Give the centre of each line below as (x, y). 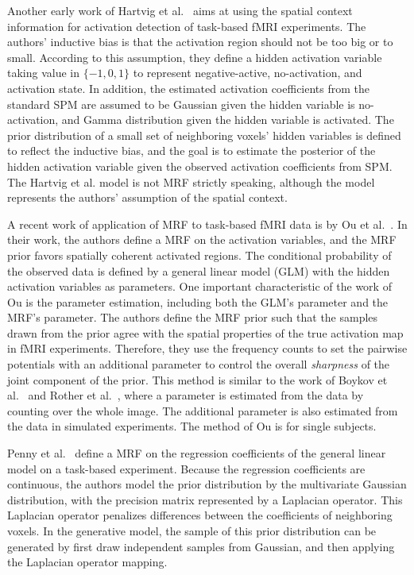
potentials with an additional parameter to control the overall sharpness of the (199, 364)
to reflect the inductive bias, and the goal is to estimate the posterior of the (192, 151)
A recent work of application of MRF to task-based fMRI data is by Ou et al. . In (207, 224)
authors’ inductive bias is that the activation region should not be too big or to (200, 42)
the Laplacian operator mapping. (87, 562)
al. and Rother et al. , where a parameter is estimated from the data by (186, 395)
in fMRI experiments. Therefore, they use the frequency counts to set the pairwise (207, 348)
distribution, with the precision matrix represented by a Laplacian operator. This (205, 499)
